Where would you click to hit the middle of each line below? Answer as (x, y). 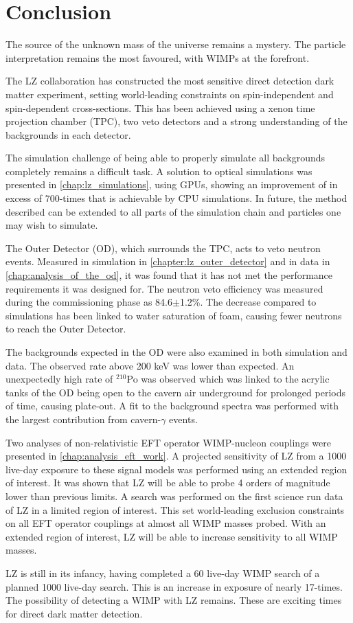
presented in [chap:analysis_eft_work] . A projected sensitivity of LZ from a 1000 (176, 456)
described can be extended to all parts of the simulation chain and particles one (173, 211)
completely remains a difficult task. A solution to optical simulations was (159, 171)
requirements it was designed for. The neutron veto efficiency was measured (164, 288)
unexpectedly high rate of (59, 379)
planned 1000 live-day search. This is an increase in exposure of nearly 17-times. (174, 586)
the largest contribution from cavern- (83, 419)
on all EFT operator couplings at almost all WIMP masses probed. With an (166, 523)
